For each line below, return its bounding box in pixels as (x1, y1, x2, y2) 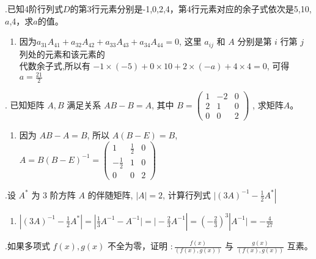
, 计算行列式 (163, 188, 211, 201)
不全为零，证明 (108, 239, 168, 252)
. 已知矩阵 (5, 98, 45, 111)
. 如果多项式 (5, 239, 50, 252)
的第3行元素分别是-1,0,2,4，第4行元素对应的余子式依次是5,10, (70, 2, 312, 15)
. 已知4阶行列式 (5, 2, 63, 15)
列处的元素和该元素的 (19, 47, 105, 60)
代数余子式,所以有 (19, 59, 90, 72)
